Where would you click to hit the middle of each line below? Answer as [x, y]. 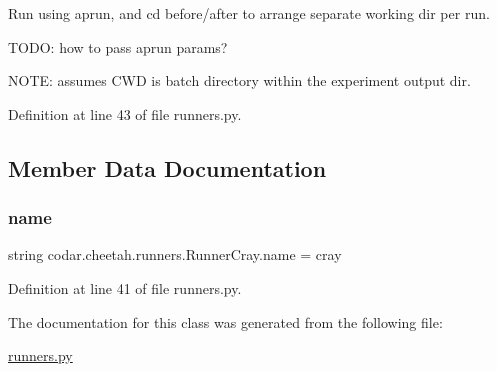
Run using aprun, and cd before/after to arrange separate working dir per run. [249, 13]
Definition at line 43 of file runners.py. [125, 113]
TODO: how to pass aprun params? [118, 46]
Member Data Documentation [167, 167]
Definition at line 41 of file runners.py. [125, 287]
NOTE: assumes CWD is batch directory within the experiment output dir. [239, 80]
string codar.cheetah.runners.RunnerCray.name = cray [175, 254]
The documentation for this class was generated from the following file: [225, 321]
